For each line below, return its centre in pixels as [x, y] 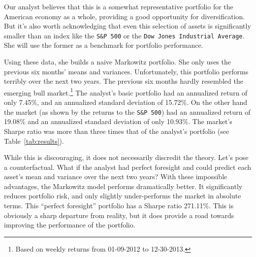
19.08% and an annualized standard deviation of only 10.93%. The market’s [118, 121]
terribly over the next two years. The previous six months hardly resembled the [124, 81]
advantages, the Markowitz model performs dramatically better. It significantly [123, 186]
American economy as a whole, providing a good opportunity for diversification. [125, 16]
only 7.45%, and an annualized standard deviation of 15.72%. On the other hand [126, 102]
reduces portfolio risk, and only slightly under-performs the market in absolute [123, 196]
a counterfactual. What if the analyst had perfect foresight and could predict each [128, 167]
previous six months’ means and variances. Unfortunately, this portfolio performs [126, 71]
